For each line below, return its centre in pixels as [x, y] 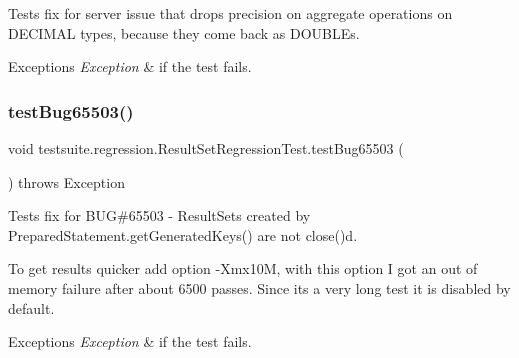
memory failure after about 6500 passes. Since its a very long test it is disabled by [259, 287]
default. [31, 307]
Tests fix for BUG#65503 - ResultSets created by [159, 215]
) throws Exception [66, 181]
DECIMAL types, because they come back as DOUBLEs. [184, 32]
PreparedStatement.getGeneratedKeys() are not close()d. [183, 234]
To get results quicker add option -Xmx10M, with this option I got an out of [243, 268]
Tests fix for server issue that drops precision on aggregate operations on [230, 13]
